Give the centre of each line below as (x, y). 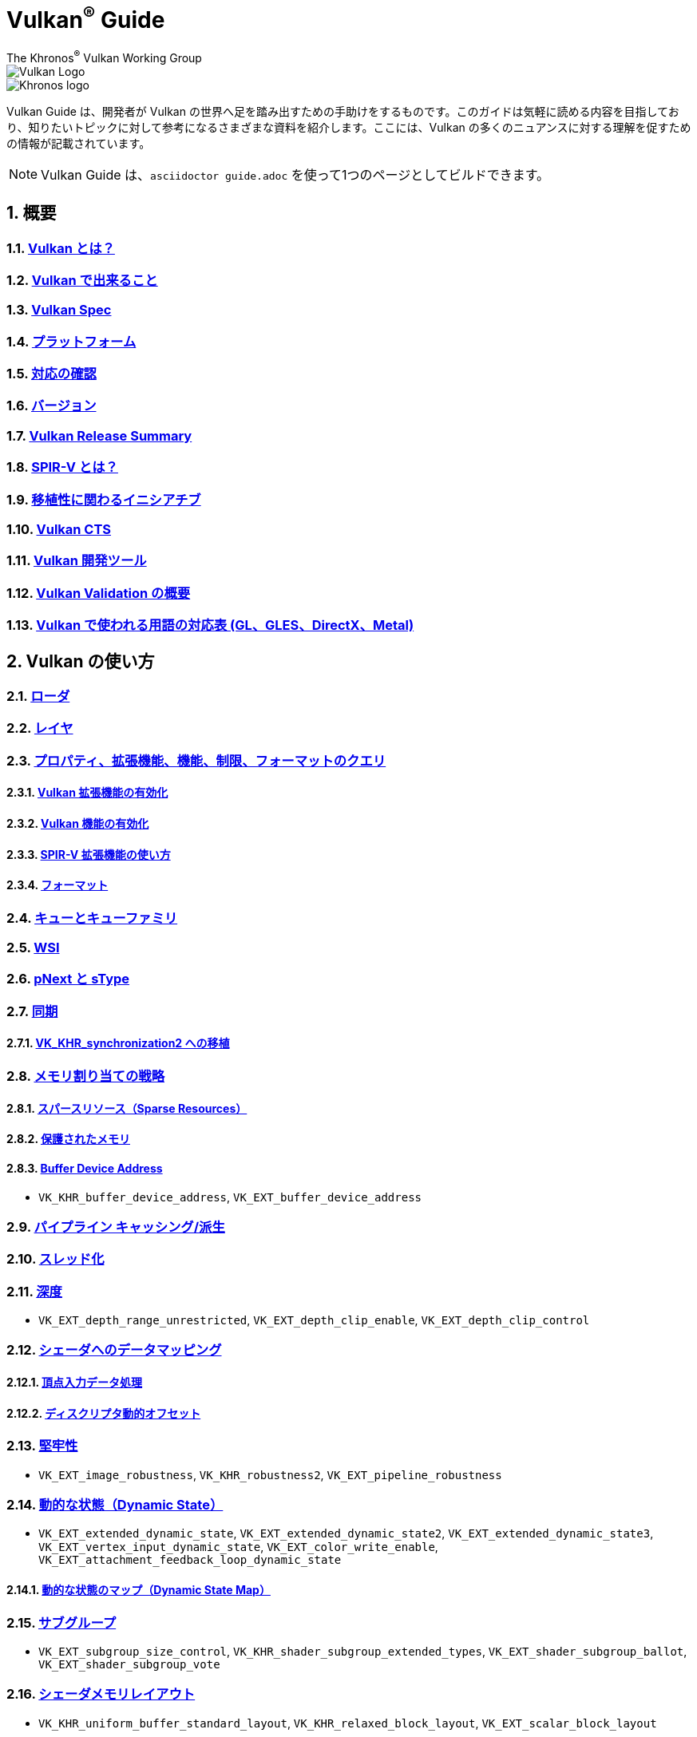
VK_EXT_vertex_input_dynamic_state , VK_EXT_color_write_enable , (238, 1547)
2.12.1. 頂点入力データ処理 (75, 1382)
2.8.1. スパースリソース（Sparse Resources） (127, 1108)
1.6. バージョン (51, 406)
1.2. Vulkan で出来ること (82, 280)
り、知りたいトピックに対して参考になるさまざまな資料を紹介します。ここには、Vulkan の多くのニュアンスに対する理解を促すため (349, 127)
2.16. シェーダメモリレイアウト (101, 1694)
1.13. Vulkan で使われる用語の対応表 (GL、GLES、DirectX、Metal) (210, 625)
